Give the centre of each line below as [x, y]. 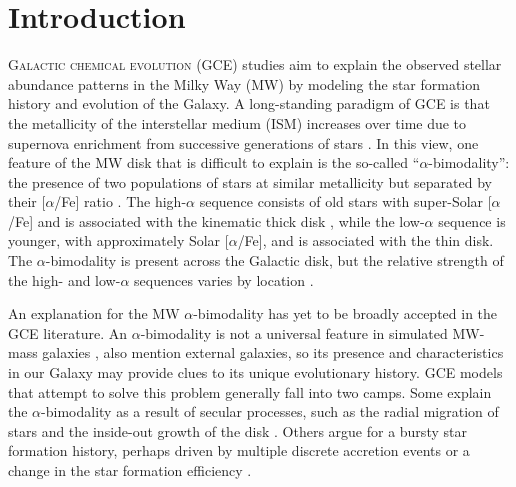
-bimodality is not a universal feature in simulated [294, 332]
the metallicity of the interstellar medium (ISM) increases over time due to [237, 122]
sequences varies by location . [224, 279]
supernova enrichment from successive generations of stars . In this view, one [243, 142]
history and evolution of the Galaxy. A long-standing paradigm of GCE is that [249, 103]
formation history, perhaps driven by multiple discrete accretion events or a [239, 450]
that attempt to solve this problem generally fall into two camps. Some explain [250, 391]
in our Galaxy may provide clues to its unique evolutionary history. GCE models [255, 372]
